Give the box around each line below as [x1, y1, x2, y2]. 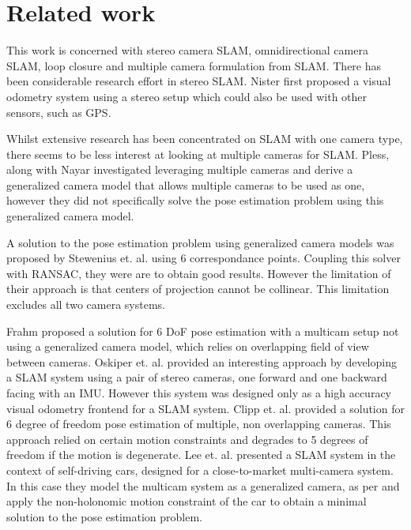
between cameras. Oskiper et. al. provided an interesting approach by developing [6, 353, 397, 370]
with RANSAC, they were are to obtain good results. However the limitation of [6, 265, 391, 281]
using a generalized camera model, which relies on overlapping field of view [6, 338, 369, 355]
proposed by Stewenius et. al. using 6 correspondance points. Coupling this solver [6, 250, 401, 266]
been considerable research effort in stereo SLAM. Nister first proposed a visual [6, 73, 391, 89]
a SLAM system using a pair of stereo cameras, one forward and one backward [6, 369, 387, 385]
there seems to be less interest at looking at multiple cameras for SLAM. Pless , [6, 145, 390, 162]
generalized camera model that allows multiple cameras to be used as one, [6, 176, 365, 193]
